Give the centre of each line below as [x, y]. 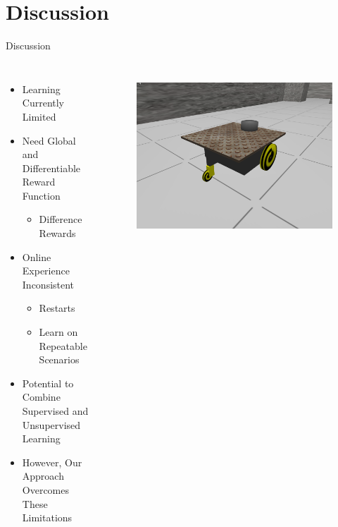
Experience [46, 271]
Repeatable [63, 345]
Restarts [57, 308]
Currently [43, 103]
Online [37, 256]
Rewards [57, 233]
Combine [41, 397]
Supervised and [55, 411]
